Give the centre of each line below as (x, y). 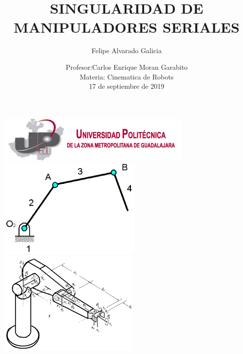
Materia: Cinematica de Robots (127, 76)
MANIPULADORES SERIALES (127, 27)
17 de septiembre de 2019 (127, 86)
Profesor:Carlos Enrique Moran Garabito (127, 67)
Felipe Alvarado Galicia (127, 50)
